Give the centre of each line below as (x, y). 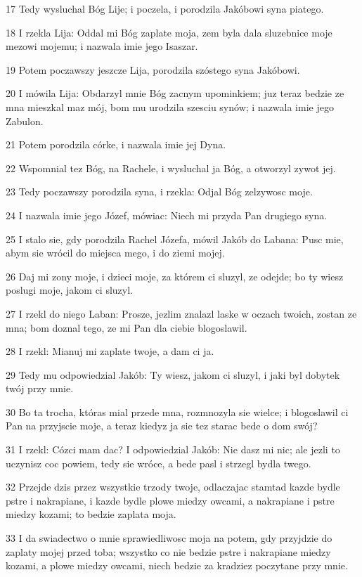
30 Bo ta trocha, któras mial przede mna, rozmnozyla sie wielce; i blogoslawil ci (177, 411)
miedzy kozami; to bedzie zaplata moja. (91, 514)
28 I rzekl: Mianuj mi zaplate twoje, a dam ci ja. (110, 351)
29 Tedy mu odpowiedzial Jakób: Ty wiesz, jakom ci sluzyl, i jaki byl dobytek (173, 374)
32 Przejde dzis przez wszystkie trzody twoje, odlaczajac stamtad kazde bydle (173, 487)
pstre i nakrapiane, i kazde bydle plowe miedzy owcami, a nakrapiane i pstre (170, 500)
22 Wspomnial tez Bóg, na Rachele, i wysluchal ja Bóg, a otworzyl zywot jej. (171, 168)
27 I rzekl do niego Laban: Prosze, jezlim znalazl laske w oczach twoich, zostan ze (181, 313)
